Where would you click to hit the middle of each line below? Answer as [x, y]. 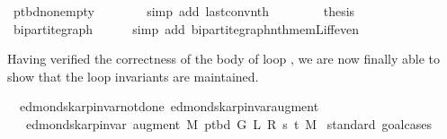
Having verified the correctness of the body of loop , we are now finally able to [223, 59]
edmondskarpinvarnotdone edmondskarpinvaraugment [169, 106]
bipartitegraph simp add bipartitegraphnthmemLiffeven [186, 28]
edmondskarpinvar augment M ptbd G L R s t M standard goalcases [228, 123]
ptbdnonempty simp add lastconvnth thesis [184, 11]
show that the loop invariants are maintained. [133, 76]
